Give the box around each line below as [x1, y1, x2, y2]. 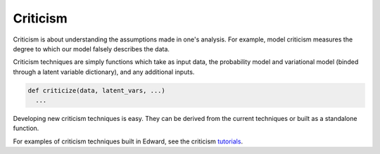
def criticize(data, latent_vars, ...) [27, 86, 165, 94]
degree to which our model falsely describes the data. [13, 44, 170, 53]
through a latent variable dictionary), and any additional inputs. [13, 68, 195, 76]
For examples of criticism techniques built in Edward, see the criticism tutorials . [13, 137, 243, 146]
